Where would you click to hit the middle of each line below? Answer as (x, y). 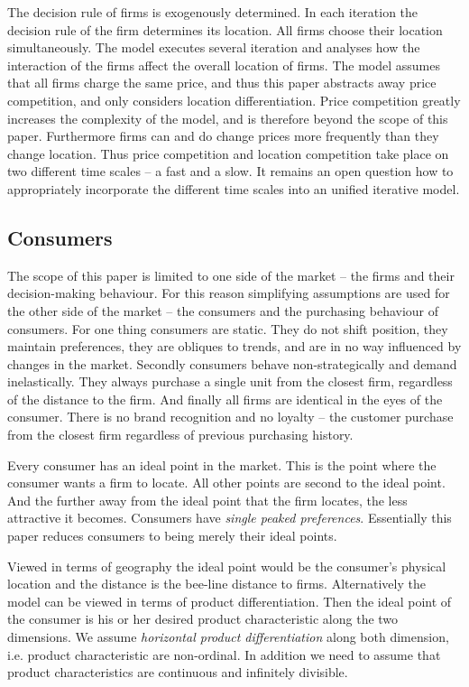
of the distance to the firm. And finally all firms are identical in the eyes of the (225, 399)
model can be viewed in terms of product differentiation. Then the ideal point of (230, 601)
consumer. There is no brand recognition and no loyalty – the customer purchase (230, 417)
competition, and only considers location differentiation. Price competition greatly (234, 100)
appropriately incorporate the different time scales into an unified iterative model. (234, 188)
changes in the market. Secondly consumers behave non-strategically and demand (232, 363)
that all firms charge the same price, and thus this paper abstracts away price (222, 83)
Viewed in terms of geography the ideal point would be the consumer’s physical (227, 566)
